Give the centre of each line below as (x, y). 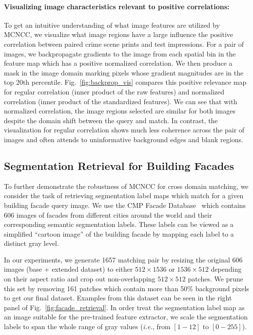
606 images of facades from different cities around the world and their (108, 214)
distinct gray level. (31, 243)
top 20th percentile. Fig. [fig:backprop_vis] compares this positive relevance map (125, 82)
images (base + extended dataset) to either (68, 269)
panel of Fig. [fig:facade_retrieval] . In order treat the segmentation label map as (124, 307)
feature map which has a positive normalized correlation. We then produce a (118, 63)
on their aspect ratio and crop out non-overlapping (80, 279)
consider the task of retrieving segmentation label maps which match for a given (124, 195)
